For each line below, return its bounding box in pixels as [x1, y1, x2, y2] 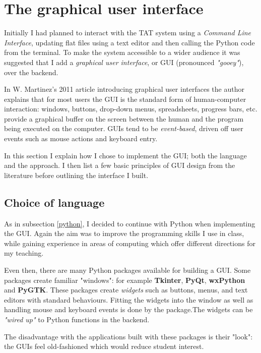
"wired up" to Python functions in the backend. [4, 314, 150, 324]
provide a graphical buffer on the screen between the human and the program [4, 113, 244, 124]
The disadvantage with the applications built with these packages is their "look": [4, 331, 253, 341]
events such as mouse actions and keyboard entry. [4, 133, 158, 144]
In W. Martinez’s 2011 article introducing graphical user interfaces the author [4, 84, 244, 94]
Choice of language [4, 194, 105, 210]
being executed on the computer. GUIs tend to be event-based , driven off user [4, 123, 243, 134]
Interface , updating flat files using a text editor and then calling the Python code [4, 37, 255, 47]
